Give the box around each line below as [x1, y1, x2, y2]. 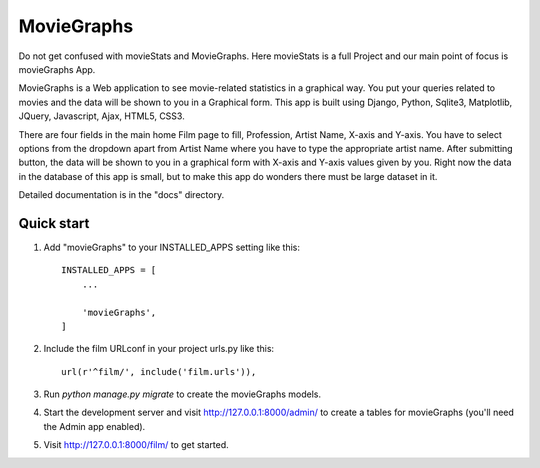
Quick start [18, 215, 90, 232]
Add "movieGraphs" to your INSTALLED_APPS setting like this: [43, 241, 300, 253]
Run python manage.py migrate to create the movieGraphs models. [43, 388, 322, 400]
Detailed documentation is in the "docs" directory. [18, 189, 225, 201]
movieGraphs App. [18, 63, 96, 75]
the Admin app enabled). [43, 420, 146, 432]
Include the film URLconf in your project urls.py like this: [43, 343, 275, 355]
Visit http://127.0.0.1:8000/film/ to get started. [43, 439, 229, 451]
